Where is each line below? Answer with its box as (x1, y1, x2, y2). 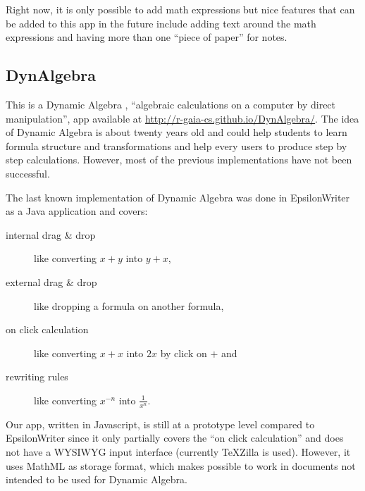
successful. (6, 166, 50, 180)
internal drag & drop (6, 227, 96, 242)
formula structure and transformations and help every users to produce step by (6, 138, 347, 153)
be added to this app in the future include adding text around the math (6, 15, 316, 30)
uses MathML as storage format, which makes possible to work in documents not (6, 458, 356, 473)
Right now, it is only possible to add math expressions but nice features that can (6, 2, 355, 16)
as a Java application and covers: (6, 204, 148, 218)
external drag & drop (6, 274, 97, 289)
